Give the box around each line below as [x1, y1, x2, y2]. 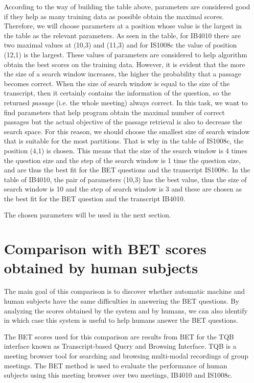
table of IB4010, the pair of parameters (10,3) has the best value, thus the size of [4, 174, 247, 184]
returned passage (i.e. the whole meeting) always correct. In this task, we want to [4, 97, 248, 107]
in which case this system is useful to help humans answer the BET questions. [4, 315, 238, 325]
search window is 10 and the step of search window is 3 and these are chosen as [4, 184, 242, 194]
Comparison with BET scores [4, 239, 207, 259]
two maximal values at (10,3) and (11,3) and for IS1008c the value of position [4, 40, 237, 50]
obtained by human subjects [4, 258, 198, 278]
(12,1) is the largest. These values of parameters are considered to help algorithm [4, 49, 247, 59]
